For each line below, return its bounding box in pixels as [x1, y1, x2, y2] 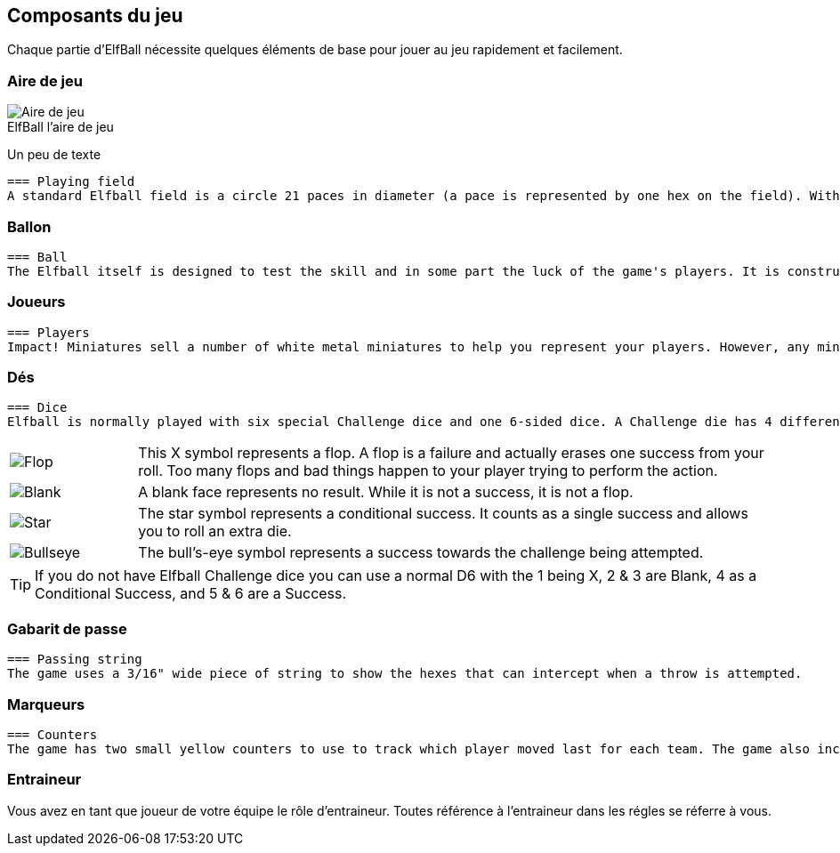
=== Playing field [7, 174, 135, 189]
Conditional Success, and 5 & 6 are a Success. [35, 584, 347, 603]
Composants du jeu [7, 4, 183, 27]
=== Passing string [7, 652, 142, 667]
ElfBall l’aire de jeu [7, 119, 114, 135]
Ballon [7, 217, 52, 236]
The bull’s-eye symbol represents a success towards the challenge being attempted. [138, 543, 704, 562]
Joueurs [7, 293, 66, 311]
